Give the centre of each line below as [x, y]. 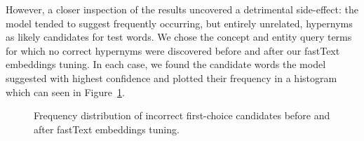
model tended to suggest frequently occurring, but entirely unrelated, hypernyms [179, 23]
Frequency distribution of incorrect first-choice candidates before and [182, 115]
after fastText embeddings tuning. [107, 129]
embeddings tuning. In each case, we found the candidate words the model [166, 64]
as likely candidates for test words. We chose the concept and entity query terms [179, 37]
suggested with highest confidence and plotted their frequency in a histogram [171, 78]
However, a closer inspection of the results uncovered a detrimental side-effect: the [182, 9]
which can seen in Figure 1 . [65, 92]
